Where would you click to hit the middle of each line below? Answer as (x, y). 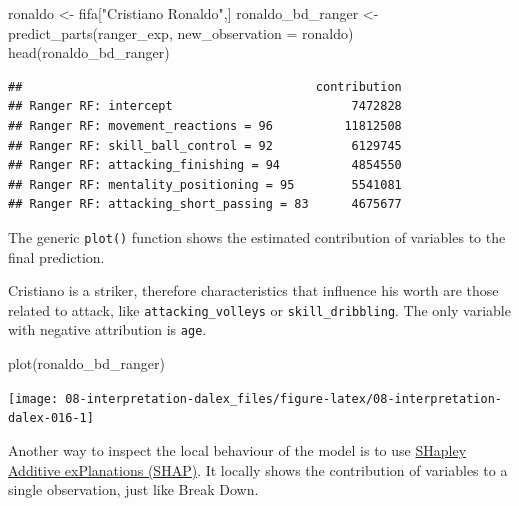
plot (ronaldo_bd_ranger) (86, 363)
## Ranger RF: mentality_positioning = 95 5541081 (205, 184)
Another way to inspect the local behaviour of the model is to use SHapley (237, 450)
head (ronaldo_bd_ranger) (89, 52)
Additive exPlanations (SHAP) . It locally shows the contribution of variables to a (258, 469)
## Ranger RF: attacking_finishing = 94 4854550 (205, 165)
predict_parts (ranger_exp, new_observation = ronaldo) (181, 32)
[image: (33, 398)
